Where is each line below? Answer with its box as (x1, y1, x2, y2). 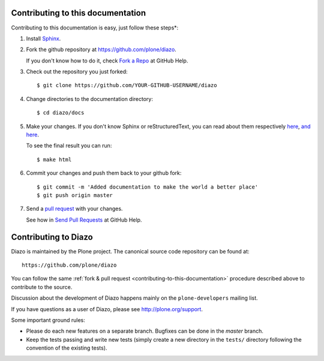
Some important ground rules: (11, 317, 85, 324)
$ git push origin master (37, 192, 113, 198)
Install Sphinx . (26, 35, 61, 42)
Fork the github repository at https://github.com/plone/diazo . (26, 46, 176, 53)
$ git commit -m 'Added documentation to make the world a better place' (37, 183, 259, 190)
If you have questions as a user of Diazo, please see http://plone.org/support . (11, 305, 203, 312)
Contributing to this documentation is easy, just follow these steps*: (11, 24, 179, 31)
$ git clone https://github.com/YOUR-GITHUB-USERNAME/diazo (37, 82, 217, 89)
